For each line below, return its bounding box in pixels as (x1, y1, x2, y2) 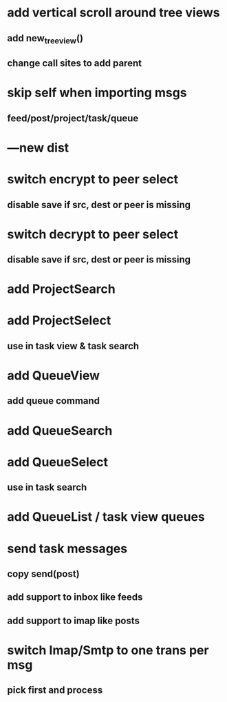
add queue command (7, 395, 100, 407)
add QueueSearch (7, 422, 113, 438)
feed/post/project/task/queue (7, 112, 139, 124)
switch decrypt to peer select (7, 226, 179, 242)
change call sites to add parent (7, 57, 142, 70)
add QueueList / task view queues (7, 509, 205, 525)
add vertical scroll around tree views (7, 5, 220, 21)
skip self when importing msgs (7, 85, 187, 101)
